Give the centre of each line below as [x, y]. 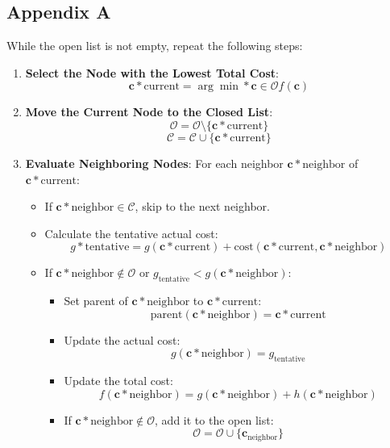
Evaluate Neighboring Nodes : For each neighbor [154, 163]
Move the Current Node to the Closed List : [149, 112]
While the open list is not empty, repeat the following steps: [155, 46]
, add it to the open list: [214, 419]
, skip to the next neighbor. [202, 206]
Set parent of [96, 301]
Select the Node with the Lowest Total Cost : [152, 72]
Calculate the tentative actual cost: [131, 233]
